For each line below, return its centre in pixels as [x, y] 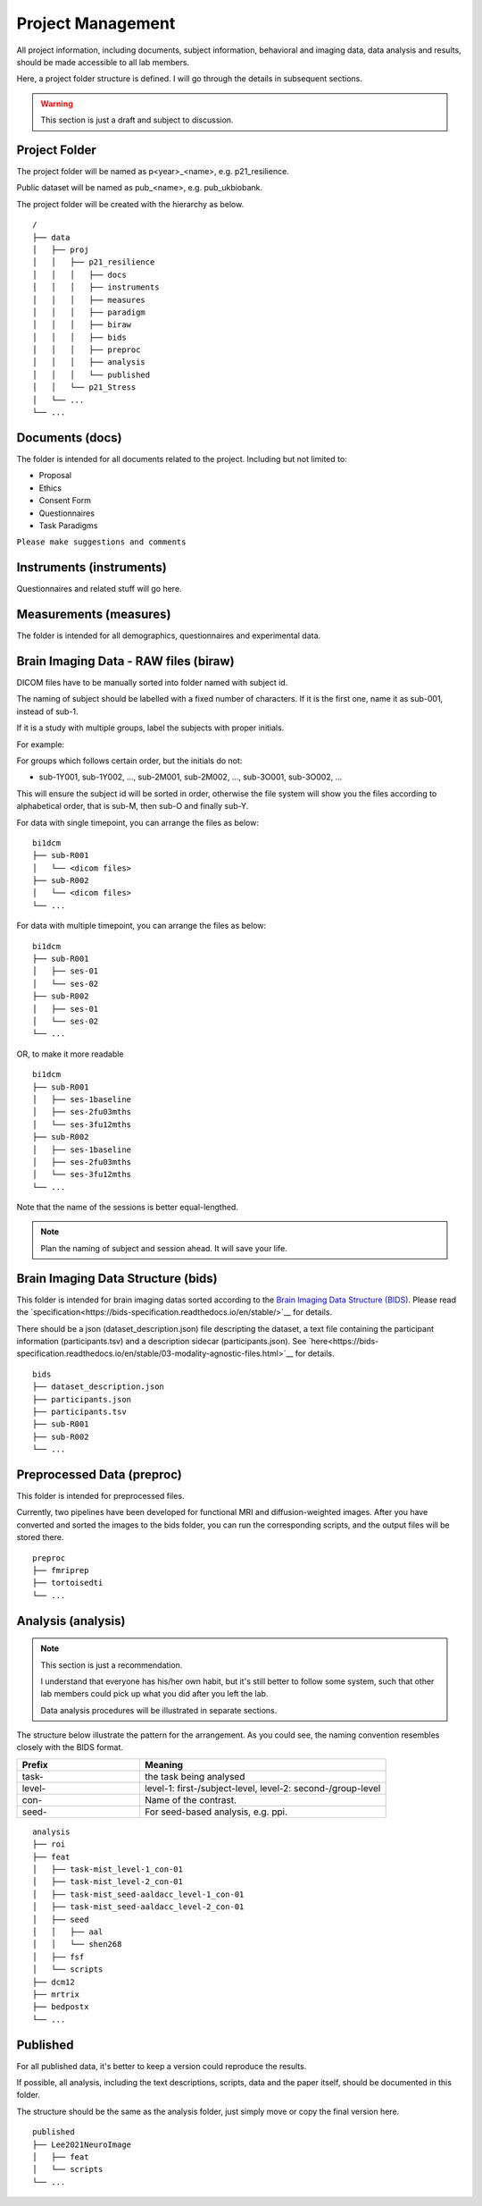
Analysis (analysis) [71, 1621]
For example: [41, 744]
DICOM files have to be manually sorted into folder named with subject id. [152, 683]
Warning [57, 104]
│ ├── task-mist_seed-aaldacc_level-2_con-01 [138, 1907]
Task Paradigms [68, 525]
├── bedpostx [61, 2007]
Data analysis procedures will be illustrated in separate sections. [159, 1710]
